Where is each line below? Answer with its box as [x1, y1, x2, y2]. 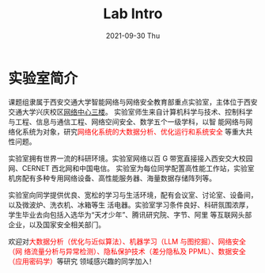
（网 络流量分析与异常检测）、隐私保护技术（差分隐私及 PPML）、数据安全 [8, 246, 247, 256]
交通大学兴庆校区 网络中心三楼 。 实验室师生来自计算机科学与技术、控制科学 [8, 107, 253, 116]
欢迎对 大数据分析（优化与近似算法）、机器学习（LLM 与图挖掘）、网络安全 [8, 237, 247, 246]
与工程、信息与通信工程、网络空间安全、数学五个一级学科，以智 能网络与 [8, 116, 246, 127]
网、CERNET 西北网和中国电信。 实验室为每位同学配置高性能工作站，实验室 [8, 163, 255, 173]
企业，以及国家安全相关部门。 [8, 219, 105, 229]
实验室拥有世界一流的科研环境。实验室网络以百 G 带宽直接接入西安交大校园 [8, 154, 253, 163]
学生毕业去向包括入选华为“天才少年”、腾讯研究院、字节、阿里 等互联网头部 [8, 210, 252, 219]
